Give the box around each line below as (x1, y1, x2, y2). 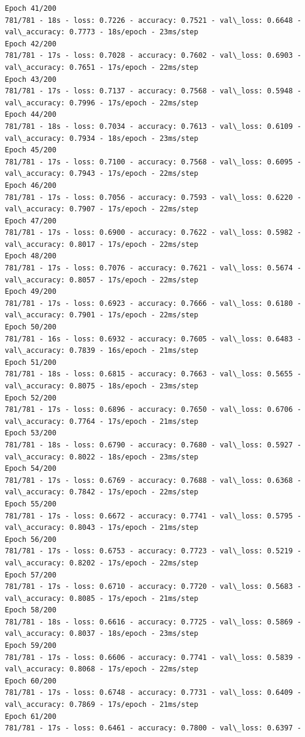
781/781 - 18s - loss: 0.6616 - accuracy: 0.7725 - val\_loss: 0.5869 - (5, 617, 301, 626)
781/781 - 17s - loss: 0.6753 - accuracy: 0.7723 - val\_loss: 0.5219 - (5, 547, 301, 556)
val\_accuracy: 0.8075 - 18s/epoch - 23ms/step (5, 382, 199, 390)
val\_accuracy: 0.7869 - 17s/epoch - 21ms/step (5, 700, 199, 709)
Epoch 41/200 (5, 4, 56, 13)
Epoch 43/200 (5, 75, 56, 84)
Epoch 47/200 (5, 216, 56, 225)
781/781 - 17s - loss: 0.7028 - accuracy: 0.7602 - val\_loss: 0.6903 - (5, 51, 301, 60)
